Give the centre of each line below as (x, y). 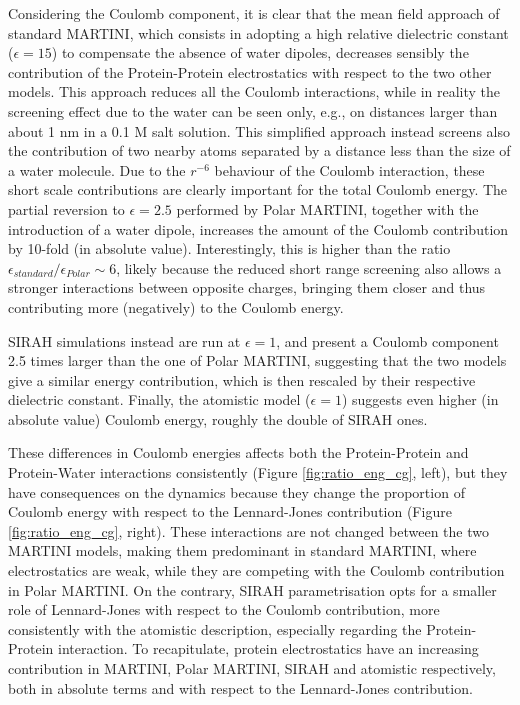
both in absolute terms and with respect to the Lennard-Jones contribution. (240, 687)
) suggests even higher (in (420, 399)
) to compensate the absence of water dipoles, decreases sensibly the (260, 52)
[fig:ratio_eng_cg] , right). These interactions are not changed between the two (248, 530)
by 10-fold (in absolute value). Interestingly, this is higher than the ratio (229, 248)
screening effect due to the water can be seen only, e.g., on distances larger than (253, 110)
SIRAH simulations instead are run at (124, 340)
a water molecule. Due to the (97, 169)
